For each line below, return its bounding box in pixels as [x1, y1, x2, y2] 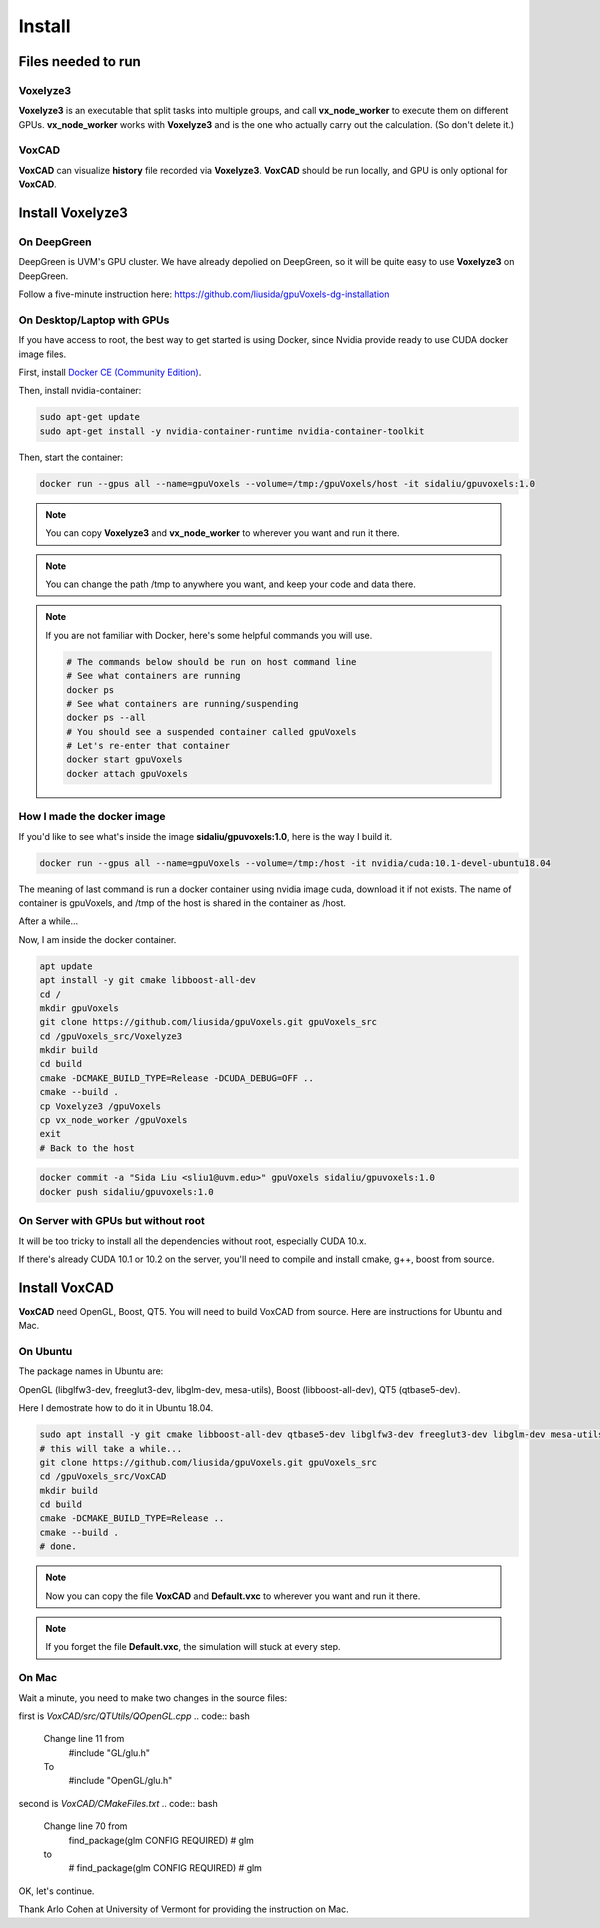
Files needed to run [18, 53, 142, 70]
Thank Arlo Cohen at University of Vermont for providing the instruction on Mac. [18, 1903, 349, 1915]
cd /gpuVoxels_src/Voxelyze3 [39, 1030, 183, 1042]
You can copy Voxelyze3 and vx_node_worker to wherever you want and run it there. [45, 527, 400, 539]
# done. [39, 1541, 77, 1552]
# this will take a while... [39, 1443, 183, 1454]
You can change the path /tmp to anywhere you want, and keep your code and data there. [45, 578, 417, 590]
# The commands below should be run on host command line [66, 656, 357, 667]
